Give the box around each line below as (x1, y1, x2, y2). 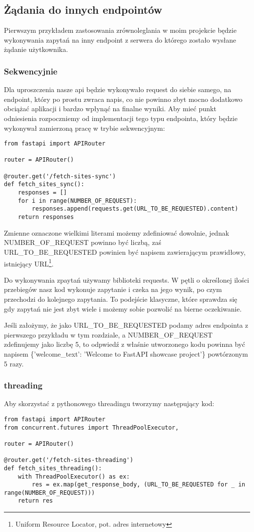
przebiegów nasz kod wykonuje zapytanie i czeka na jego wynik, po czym (4, 284, 222, 294)
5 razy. (4, 358, 24, 368)
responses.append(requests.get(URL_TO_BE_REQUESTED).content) (32, 205, 238, 213)
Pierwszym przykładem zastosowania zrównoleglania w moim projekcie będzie (4, 25, 237, 35)
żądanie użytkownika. (4, 44, 68, 54)
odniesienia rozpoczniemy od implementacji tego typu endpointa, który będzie (4, 113, 238, 123)
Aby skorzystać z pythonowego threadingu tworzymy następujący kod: (4, 398, 214, 409)
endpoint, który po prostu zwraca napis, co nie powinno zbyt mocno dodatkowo (4, 94, 243, 104)
